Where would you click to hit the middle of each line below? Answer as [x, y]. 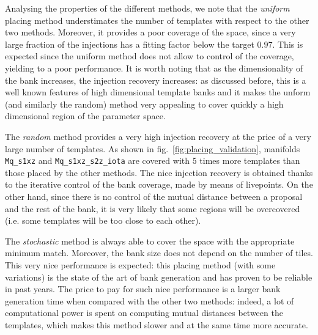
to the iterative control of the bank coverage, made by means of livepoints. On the [159, 184]
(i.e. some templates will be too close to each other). [103, 220]
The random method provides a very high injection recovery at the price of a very [158, 136]
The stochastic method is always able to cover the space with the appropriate [150, 241]
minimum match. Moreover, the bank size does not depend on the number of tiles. [159, 253]
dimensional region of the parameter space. [85, 116]
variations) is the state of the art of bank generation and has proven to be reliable [159, 277]
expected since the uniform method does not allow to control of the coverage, [150, 56]
